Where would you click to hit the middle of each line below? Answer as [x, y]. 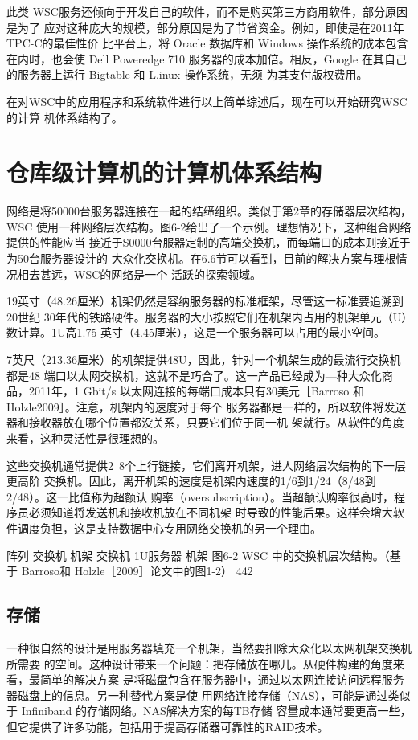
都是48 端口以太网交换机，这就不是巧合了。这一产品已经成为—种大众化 [194, 375]
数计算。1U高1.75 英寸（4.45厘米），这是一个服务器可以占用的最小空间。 [196, 332]
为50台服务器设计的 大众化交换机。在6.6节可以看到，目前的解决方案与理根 [201, 258]
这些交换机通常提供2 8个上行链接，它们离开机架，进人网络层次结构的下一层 [206, 465]
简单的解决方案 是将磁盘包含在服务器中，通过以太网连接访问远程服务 [222, 679]
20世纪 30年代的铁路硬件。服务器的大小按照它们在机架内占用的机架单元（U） [207, 316]
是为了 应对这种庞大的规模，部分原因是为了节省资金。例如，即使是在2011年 [205, 27]
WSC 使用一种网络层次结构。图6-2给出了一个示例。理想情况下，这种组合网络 [209, 226]
